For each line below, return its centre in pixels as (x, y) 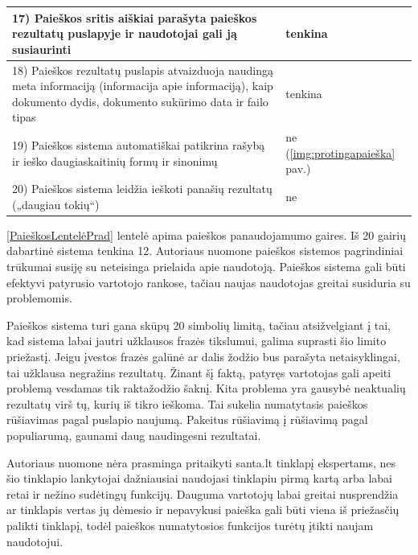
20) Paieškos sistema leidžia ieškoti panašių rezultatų (142, 189)
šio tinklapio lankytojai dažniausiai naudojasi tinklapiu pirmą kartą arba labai (199, 478)
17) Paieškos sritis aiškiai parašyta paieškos (135, 17)
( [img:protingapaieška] (340, 152)
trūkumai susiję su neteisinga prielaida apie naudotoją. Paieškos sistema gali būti (206, 267)
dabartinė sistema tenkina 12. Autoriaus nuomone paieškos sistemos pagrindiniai (205, 251)
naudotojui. (35, 541)
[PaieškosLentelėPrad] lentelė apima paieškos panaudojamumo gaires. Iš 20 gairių (206, 234)
